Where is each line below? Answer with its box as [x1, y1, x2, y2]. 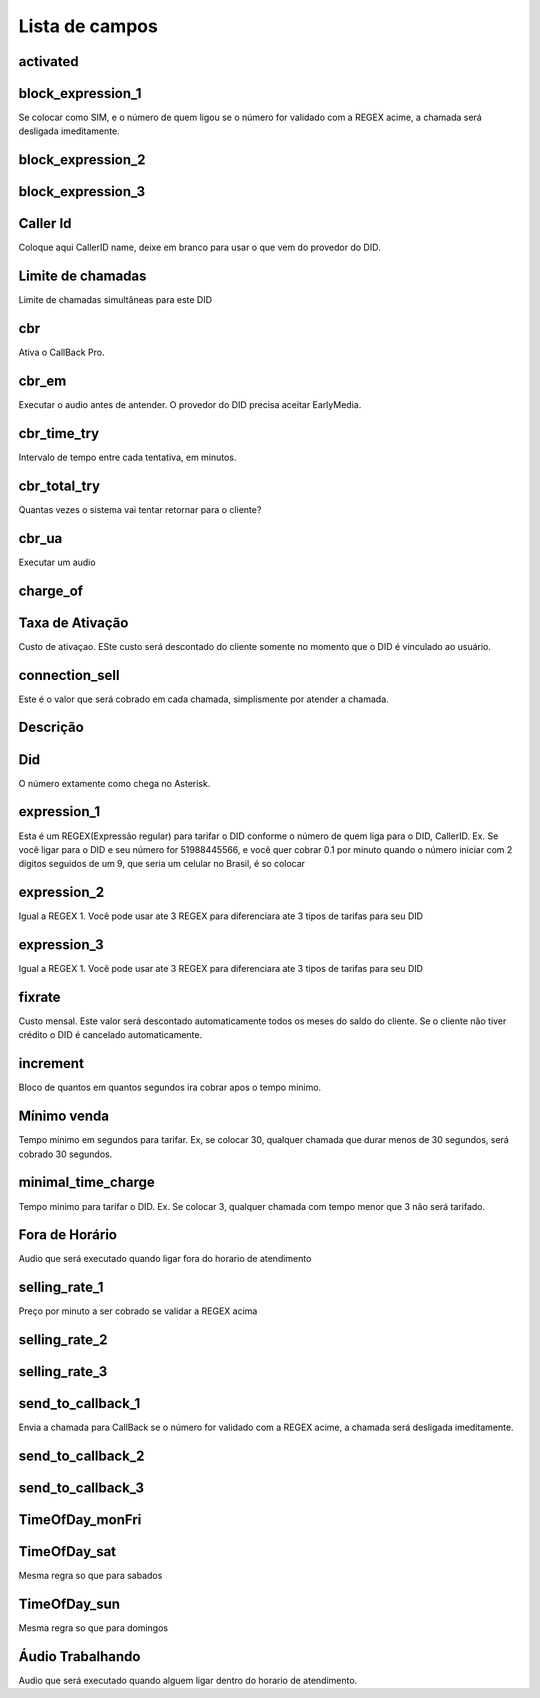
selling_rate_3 [18, 1363, 108, 1380]
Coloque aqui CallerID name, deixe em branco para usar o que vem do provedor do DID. [18, 241, 381, 254]
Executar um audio [18, 556, 96, 568]
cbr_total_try [18, 477, 100, 494]
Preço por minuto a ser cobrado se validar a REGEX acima [18, 1305, 258, 1317]
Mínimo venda [18, 1108, 110, 1125]
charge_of [18, 582, 84, 599]
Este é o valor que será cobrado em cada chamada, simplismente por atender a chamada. [18, 693, 389, 705]
